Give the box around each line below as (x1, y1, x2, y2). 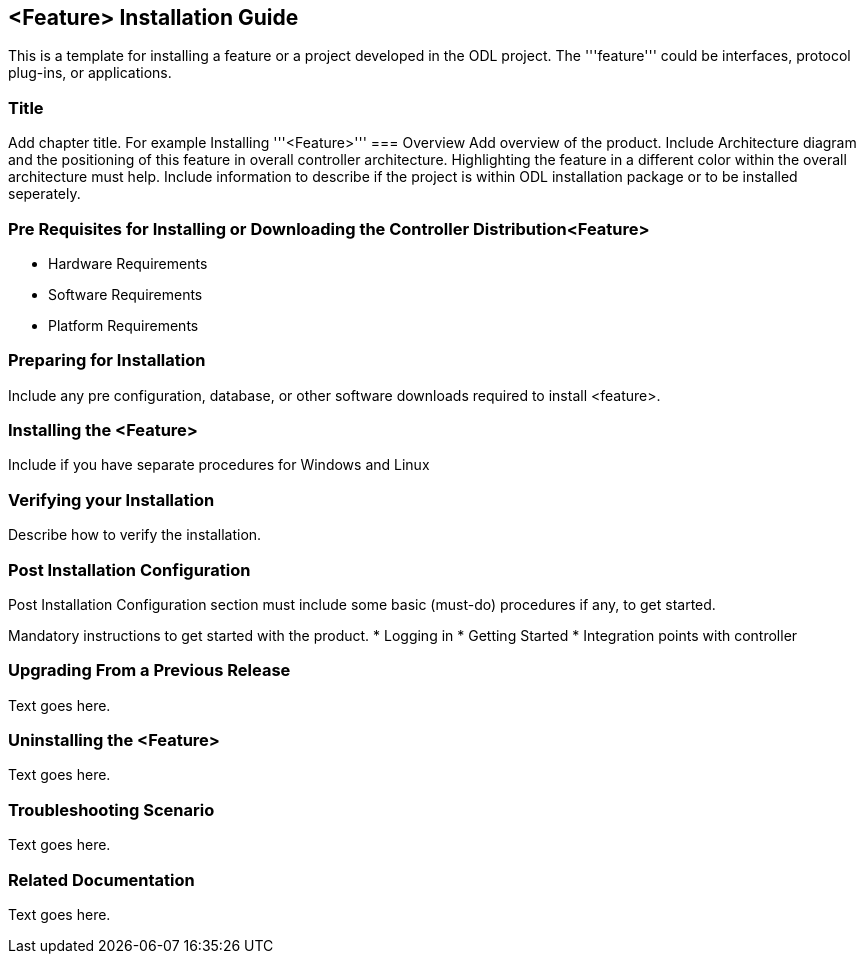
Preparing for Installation (8, 350, 206, 371)
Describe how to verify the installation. (8, 526, 262, 544)
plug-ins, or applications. (8, 64, 172, 82)
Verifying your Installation (8, 489, 215, 510)
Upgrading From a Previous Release (8, 660, 291, 681)
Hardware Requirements (48, 254, 208, 272)
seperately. (8, 185, 81, 203)
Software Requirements (48, 285, 203, 303)
